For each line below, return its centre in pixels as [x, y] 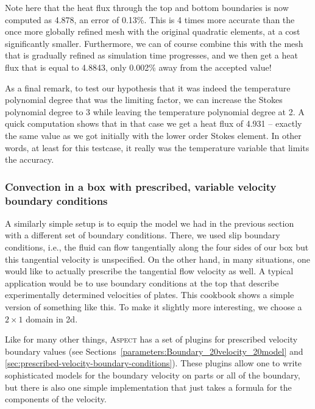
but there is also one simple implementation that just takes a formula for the [148, 387]
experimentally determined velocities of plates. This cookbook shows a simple [150, 295]
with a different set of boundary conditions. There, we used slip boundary [143, 235]
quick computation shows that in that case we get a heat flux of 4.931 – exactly [154, 123]
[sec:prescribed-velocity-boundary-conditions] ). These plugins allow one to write [154, 363]
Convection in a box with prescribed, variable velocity [141, 186]
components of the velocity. [56, 399]
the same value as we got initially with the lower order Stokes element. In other [153, 135]
